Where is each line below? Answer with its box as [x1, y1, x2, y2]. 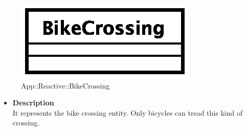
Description [12, 97, 54, 108]
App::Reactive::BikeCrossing [21, 80, 110, 91]
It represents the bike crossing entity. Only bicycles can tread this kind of [12, 107, 243, 118]
